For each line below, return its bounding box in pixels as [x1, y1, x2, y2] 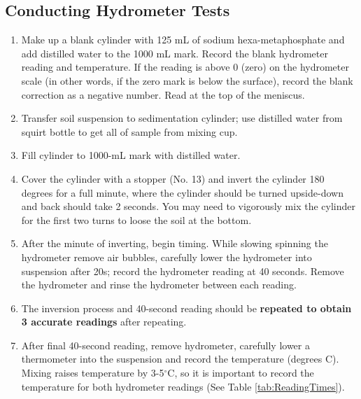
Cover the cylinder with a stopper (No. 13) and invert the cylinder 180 [21, 171, 325, 185]
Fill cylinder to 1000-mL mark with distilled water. [21, 148, 241, 162]
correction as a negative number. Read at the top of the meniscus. [21, 87, 305, 101]
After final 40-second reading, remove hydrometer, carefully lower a [21, 337, 310, 352]
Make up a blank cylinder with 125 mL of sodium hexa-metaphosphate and [21, 32, 345, 47]
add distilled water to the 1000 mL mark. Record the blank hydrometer [21, 45, 328, 60]
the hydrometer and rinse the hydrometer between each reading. [21, 277, 297, 292]
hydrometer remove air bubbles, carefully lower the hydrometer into [21, 249, 312, 264]
